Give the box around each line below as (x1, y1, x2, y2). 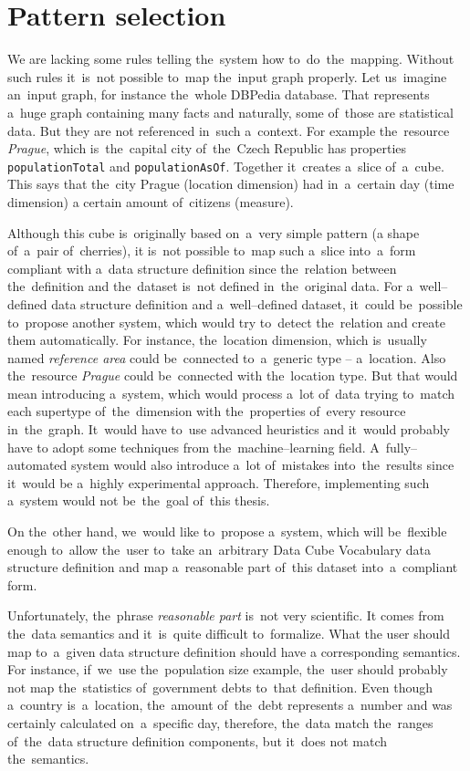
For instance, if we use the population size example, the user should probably (7, 660, 448, 679)
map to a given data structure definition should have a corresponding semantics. (7, 641, 461, 661)
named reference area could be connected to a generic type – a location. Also (7, 348, 446, 367)
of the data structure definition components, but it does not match (7, 731, 388, 750)
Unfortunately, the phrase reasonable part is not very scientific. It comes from (7, 606, 444, 625)
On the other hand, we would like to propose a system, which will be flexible (7, 522, 447, 541)
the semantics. (7, 749, 89, 768)
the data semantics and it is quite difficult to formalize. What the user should (7, 624, 451, 642)
